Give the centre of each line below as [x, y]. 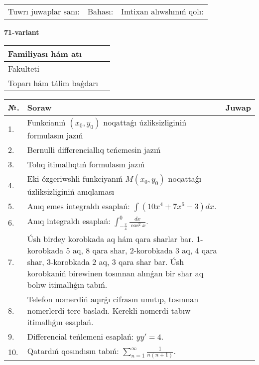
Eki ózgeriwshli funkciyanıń [75, 178]
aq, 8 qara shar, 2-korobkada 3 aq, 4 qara [145, 250]
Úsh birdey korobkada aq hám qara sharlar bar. [111, 239]
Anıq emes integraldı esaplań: [78, 206]
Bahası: [100, 11]
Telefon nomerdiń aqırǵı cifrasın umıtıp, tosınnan [113, 299]
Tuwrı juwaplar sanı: [44, 11]
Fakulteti [24, 68]
